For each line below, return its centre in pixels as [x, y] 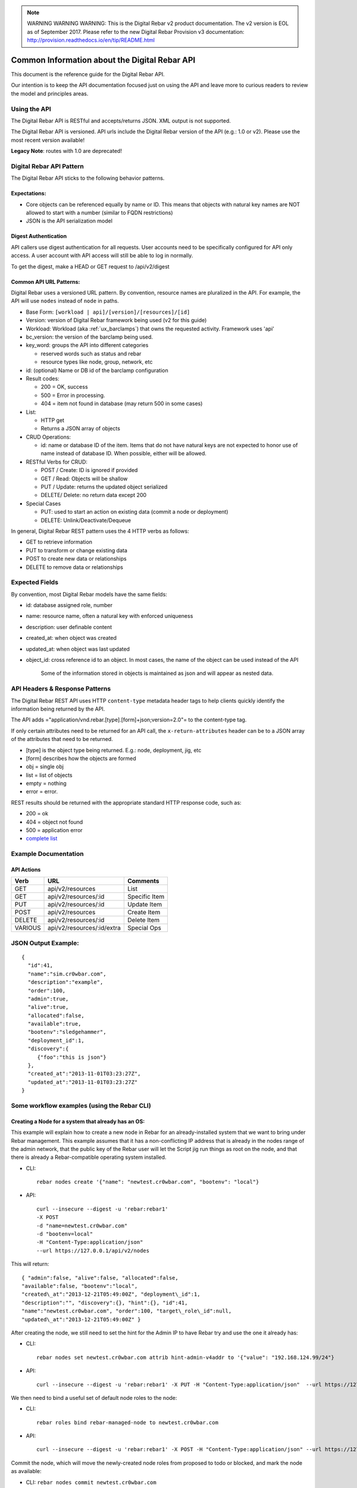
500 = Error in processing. [73, 395]
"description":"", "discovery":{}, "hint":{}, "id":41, [105, 1303]
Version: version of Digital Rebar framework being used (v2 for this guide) [116, 320]
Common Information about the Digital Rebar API [103, 60]
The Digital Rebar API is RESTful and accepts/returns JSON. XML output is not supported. [121, 121]
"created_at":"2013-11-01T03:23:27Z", [84, 1074]
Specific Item [146, 897]
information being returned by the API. [58, 709]
